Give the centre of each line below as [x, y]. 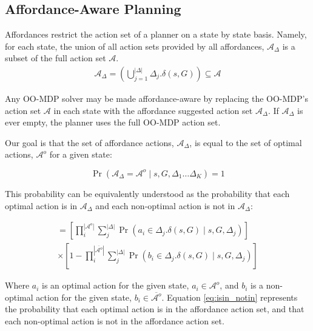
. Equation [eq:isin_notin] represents [230, 297]
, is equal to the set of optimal [246, 142]
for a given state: [81, 154]
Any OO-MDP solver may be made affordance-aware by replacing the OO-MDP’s [157, 99]
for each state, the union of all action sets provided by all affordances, [135, 46]
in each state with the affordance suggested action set [153, 110]
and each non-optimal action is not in [165, 205]
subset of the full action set [56, 58]
